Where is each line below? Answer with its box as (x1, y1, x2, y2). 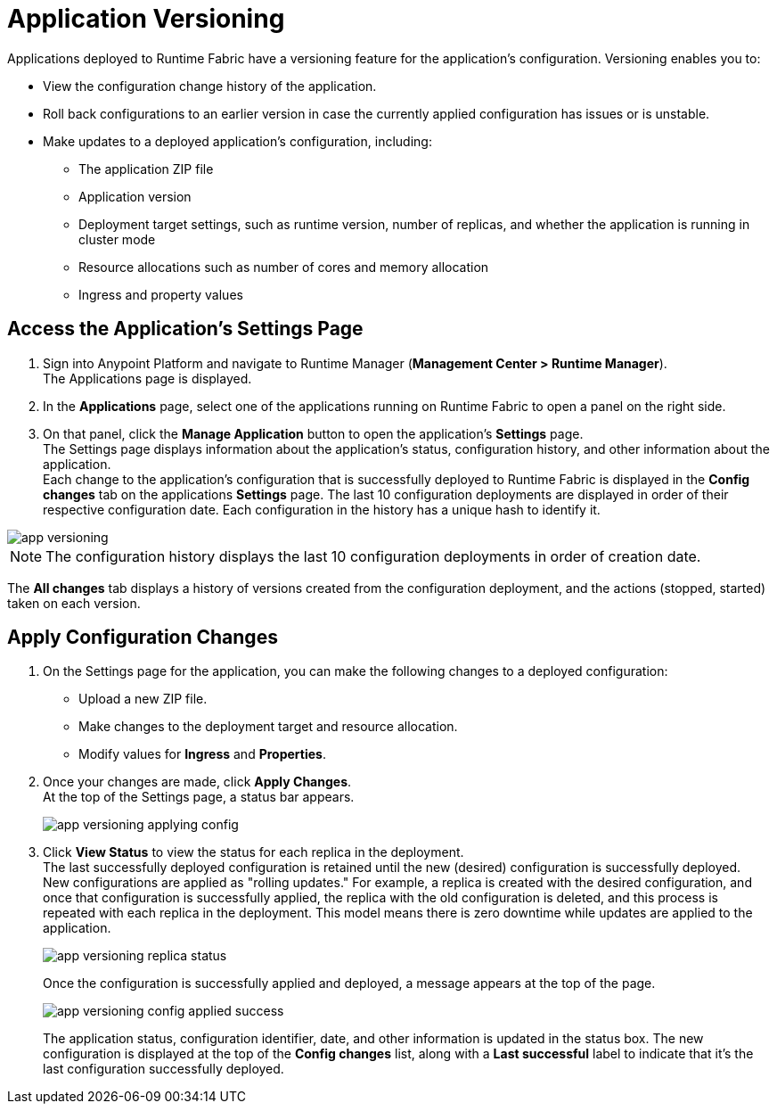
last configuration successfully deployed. (43, 1061, 284, 1077)
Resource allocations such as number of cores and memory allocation (78, 259, 489, 275)
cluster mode (78, 231, 156, 247)
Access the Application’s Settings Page (7, 317, 364, 341)
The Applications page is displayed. (43, 370, 252, 386)
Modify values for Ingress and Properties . (78, 746, 326, 762)
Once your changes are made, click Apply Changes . (43, 774, 352, 790)
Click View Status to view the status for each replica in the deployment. (43, 844, 464, 860)
